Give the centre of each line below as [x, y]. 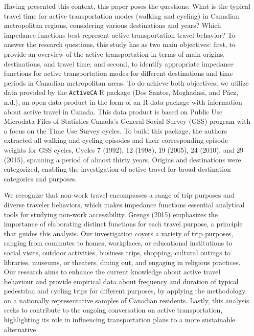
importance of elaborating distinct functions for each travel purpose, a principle [123, 224]
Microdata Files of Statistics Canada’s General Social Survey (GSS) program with [127, 121]
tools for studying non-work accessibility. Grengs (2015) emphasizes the [111, 214]
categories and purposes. [41, 178]
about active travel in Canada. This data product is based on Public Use [113, 111]
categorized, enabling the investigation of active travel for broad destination [117, 169]
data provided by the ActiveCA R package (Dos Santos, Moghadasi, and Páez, [121, 92]
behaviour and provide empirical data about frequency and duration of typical [121, 281]
